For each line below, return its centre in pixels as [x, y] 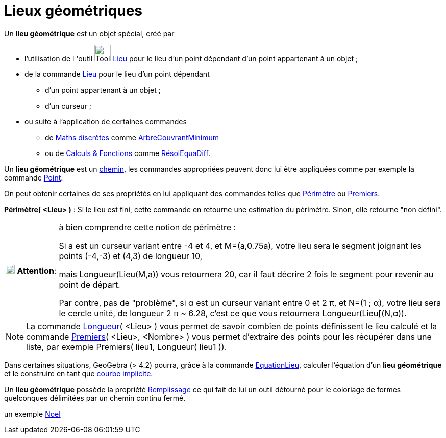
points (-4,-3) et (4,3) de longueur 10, [131, 256]
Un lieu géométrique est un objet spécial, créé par [89, 33]
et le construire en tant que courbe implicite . [79, 373]
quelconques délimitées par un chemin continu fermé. [95, 398]
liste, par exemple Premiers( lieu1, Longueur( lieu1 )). [127, 346]
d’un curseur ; [68, 106]
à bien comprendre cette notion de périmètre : [147, 227]
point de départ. [90, 284]
